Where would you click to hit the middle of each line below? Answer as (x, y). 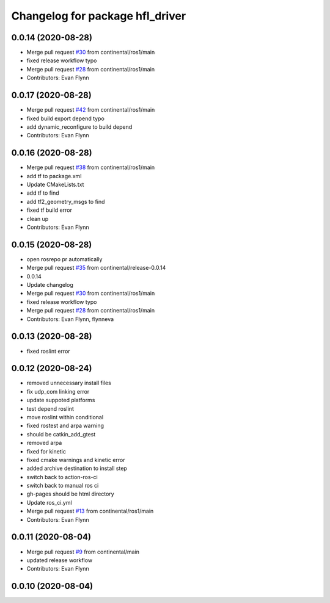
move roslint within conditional (65, 417)
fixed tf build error (50, 210)
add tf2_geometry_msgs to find (66, 201)
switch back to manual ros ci (63, 486)
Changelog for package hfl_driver (99, 16)
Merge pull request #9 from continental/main (83, 552)
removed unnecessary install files (69, 383)
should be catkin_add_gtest (61, 434)
